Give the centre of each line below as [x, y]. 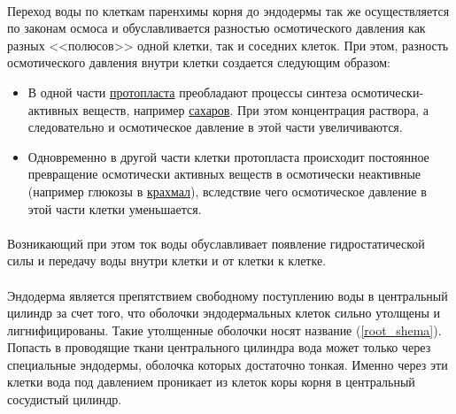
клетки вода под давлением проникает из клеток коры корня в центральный [211, 382]
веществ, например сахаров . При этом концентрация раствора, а [255, 109]
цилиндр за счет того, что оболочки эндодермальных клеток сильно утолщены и [224, 313]
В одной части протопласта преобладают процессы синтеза [187, 92]
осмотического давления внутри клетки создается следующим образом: [199, 62]
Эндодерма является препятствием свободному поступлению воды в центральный [228, 295]
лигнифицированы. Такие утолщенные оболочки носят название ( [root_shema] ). [224, 330]
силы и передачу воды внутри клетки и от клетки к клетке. [167, 261]
